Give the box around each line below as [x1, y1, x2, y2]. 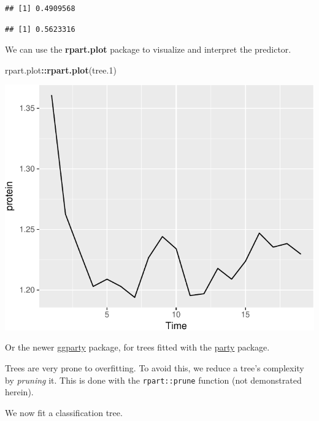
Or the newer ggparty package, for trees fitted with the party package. [5, 341, 270, 354]
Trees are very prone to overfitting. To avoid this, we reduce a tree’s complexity [5, 362, 304, 374]
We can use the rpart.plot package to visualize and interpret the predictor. [5, 43, 291, 56]
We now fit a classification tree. [5, 406, 123, 419]
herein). [5, 385, 34, 398]
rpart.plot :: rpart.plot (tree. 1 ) [5, 63, 117, 76]
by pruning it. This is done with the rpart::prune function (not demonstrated [5, 373, 302, 386]
